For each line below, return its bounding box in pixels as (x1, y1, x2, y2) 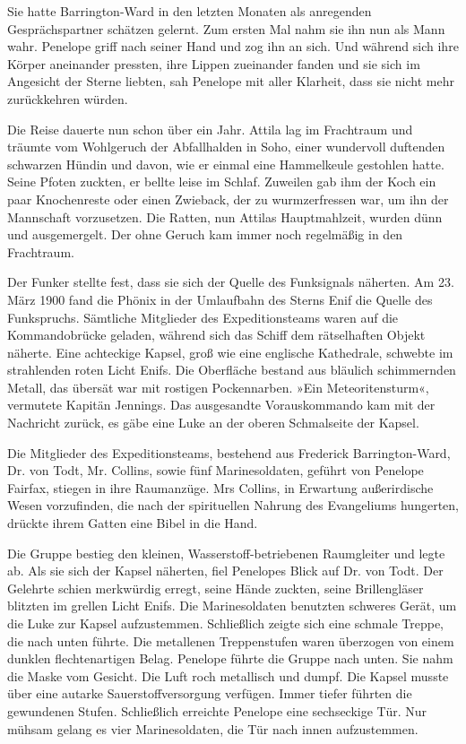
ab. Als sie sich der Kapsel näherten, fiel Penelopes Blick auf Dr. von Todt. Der (7, 561, 444, 580)
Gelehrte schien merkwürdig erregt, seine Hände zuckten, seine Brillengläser (7, 578, 424, 597)
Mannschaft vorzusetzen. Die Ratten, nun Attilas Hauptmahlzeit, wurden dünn (7, 207, 443, 226)
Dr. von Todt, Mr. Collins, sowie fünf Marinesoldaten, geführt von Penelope (7, 461, 424, 480)
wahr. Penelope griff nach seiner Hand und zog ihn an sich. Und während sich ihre (7, 37, 459, 56)
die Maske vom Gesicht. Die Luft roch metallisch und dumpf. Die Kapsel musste (7, 666, 449, 685)
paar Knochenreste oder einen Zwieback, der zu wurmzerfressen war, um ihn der (7, 189, 449, 208)
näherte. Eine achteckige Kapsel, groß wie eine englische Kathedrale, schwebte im (7, 342, 453, 361)
